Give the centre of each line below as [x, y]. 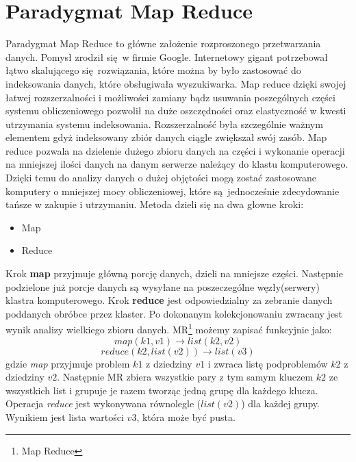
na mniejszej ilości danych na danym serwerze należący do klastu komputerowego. [177, 164]
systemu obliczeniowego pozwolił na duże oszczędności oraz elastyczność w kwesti [176, 111]
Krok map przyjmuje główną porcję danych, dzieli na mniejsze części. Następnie [174, 273]
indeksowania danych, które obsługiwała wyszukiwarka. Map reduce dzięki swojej [176, 83]
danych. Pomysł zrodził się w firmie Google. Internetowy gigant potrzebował [167, 56]
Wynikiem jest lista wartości [65, 417]
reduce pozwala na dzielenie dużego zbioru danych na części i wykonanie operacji [175, 150]
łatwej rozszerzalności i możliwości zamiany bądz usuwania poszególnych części [170, 97]
